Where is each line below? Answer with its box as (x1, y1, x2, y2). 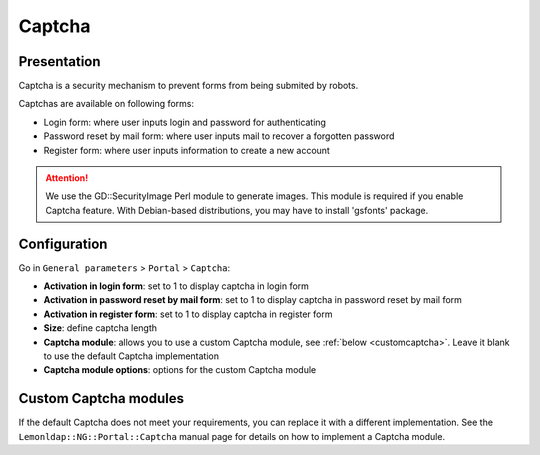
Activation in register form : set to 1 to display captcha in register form (43, 308, 334, 320)
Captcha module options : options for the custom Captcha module (43, 364, 317, 376)
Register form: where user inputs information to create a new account (43, 144, 330, 156)
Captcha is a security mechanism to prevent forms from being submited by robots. (18, 80, 359, 92)
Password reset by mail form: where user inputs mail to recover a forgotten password (43, 130, 395, 142)
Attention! (45, 172, 89, 184)
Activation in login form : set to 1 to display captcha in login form (43, 280, 310, 292)
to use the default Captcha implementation (43, 350, 220, 362)
